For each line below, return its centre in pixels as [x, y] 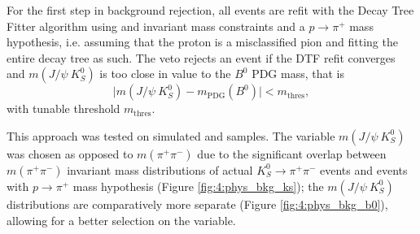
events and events [364, 169]
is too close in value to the [165, 74]
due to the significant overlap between [292, 153]
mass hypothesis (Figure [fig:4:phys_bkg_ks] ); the [198, 186]
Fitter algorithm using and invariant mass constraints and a [156, 26]
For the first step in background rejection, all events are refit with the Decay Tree [210, 10]
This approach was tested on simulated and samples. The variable [171, 135]
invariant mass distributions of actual [160, 169]
